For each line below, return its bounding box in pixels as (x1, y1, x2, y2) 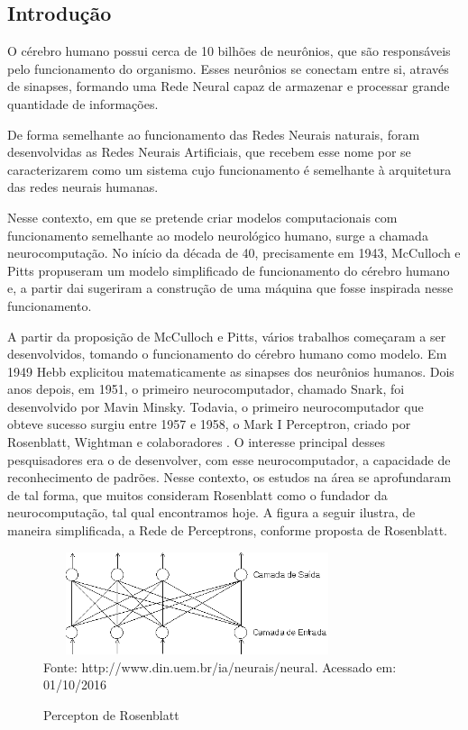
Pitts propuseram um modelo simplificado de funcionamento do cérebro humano (7, 260, 450, 279)
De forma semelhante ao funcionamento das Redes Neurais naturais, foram (7, 124, 420, 143)
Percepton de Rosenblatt (43, 705, 179, 724)
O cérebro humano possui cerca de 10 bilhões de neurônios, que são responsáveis (7, 41, 451, 60)
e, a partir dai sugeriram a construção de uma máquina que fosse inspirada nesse (7, 278, 454, 297)
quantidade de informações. (7, 94, 159, 113)
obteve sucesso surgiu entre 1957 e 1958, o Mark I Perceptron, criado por (7, 415, 411, 433)
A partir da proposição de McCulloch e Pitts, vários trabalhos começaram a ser (7, 326, 446, 345)
